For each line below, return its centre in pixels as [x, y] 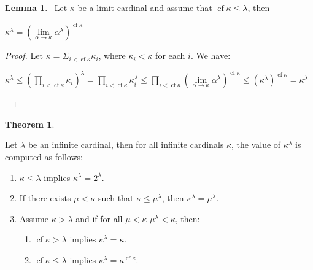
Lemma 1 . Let [36, 7]
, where [112, 56]
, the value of [256, 145]
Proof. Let [24, 56]
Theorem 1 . [30, 124]
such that [116, 198]
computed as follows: [44, 156]
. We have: [211, 56]
